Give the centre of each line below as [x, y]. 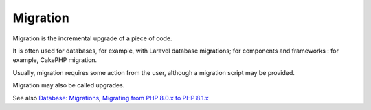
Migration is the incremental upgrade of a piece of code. [92, 38]
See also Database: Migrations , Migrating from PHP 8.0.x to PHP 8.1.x [111, 98]
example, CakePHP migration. [55, 60]
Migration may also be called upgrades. [69, 85]
